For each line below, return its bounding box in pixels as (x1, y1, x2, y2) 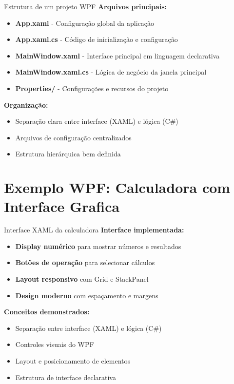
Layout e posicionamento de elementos (15, 356, 130, 365)
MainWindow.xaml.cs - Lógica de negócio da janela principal (15, 67, 207, 77)
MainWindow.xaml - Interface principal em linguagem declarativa (15, 50, 220, 60)
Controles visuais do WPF (15, 339, 94, 349)
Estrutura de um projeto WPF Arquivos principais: (4, 1, 167, 11)
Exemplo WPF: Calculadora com (4, 177, 231, 197)
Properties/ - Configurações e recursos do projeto (15, 83, 169, 93)
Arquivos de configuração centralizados (15, 132, 132, 142)
